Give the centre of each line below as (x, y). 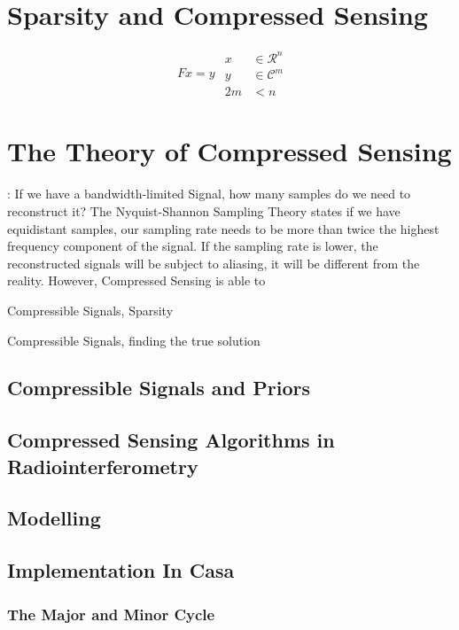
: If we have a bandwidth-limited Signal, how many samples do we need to (209, 194)
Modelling (54, 518)
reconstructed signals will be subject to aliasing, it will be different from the (214, 263)
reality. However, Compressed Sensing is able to (136, 280)
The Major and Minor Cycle (111, 614)
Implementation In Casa (121, 570)
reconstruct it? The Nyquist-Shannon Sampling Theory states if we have (204, 210)
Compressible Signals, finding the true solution (134, 340)
